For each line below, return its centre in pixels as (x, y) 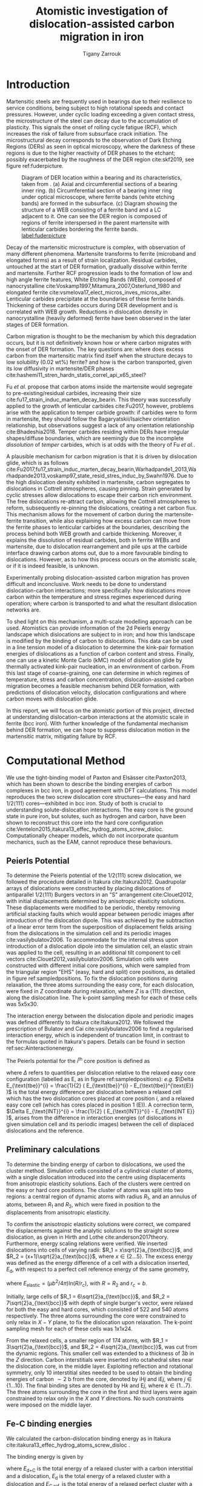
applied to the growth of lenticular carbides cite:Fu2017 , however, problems (100, 406)
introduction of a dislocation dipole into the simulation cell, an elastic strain (99, 946)
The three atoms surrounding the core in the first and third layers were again (101, 1391)
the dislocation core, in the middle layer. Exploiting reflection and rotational (99, 1366)
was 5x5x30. (22, 1004)
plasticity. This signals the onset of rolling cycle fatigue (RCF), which (92, 127)
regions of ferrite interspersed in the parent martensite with (95, 222)
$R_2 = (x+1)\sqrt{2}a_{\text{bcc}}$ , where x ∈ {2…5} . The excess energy (99, 1256)
